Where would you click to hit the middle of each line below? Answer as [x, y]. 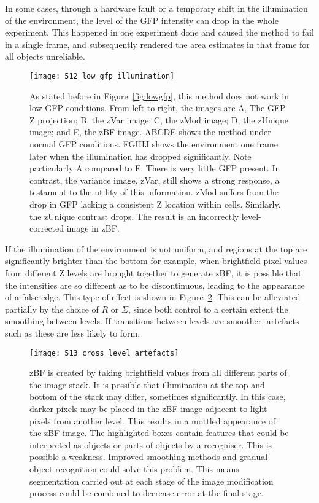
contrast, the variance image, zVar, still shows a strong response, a [155, 180]
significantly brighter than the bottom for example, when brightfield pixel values [156, 261]
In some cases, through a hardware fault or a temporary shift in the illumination [156, 8]
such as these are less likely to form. [73, 333]
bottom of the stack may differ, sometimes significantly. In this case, [158, 396]
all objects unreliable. [45, 56]
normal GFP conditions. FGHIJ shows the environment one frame [154, 144]
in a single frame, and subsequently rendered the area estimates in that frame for [157, 44]
